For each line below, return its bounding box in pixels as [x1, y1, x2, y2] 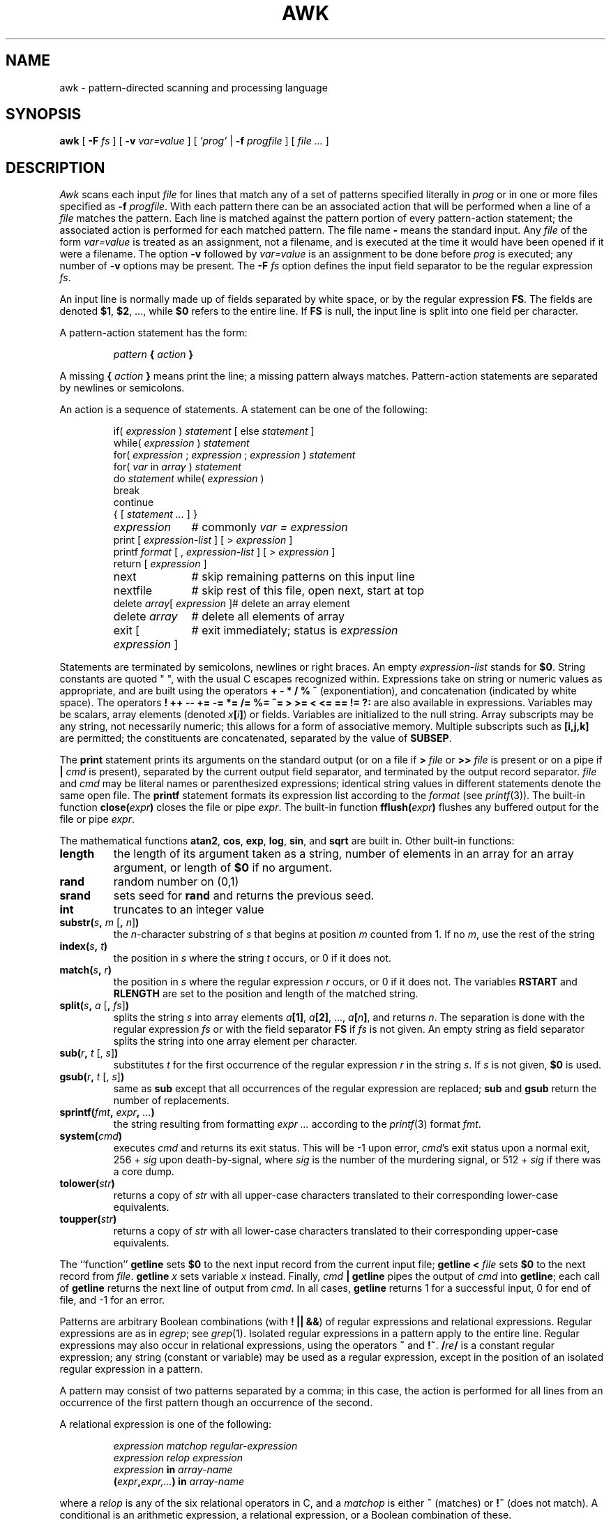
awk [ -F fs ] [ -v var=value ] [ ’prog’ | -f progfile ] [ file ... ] [59, 135, 329, 147]
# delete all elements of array [191, 609, 345, 624]
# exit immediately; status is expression [191, 623, 398, 638]
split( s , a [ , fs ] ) [59, 999, 130, 1012]
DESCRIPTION [6, 158, 105, 177]
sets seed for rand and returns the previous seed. [113, 888, 375, 903]
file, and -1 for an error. [59, 1294, 165, 1306]
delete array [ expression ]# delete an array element [113, 597, 350, 610]
